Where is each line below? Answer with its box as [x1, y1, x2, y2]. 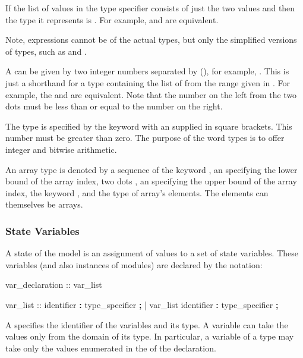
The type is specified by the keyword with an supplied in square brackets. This [5, 120, 292, 132]
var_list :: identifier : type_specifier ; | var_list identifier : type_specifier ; [5, 298, 279, 310]
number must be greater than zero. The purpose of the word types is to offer [5, 131, 285, 144]
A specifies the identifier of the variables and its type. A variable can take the [5, 318, 288, 331]
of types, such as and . [5, 45, 87, 57]
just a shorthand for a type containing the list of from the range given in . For [5, 76, 290, 89]
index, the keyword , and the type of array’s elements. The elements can [5, 186, 269, 199]
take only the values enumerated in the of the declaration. [5, 341, 216, 354]
